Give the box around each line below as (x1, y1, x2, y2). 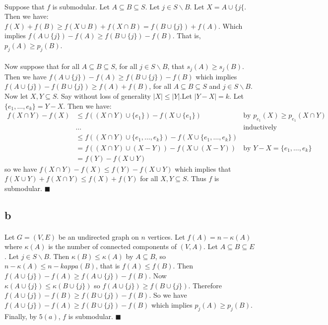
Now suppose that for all (4, 61, 80, 71)
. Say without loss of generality (57, 91, 151, 101)
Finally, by (4, 311, 37, 321)
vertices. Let (147, 231, 185, 242)
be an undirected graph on (58, 231, 139, 242)
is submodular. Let (52, 1, 110, 11)
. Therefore (188, 280, 222, 290)
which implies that (175, 163, 231, 174)
